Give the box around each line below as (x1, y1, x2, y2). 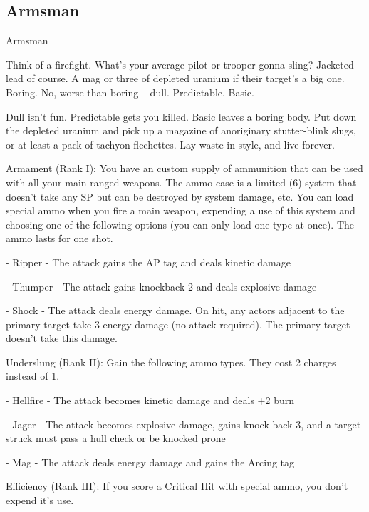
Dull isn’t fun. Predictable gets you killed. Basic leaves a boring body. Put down (6, 109, 357, 124)
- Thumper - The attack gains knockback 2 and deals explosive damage (6, 278, 317, 293)
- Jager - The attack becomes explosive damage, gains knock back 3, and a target (6, 416, 361, 431)
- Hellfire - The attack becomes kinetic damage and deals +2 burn (6, 393, 295, 408)
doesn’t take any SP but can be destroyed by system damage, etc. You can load (6, 189, 354, 204)
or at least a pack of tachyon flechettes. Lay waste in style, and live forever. (6, 136, 335, 151)
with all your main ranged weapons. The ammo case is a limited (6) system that (6, 174, 357, 189)
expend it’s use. (6, 493, 74, 508)
